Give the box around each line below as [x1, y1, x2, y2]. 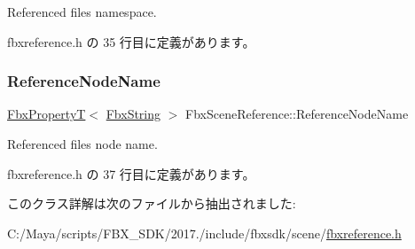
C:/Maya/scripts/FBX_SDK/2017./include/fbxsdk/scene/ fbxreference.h [7, 223, 402, 242]
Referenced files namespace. [7, 3, 157, 20]
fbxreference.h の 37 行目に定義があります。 [7, 164, 255, 183]
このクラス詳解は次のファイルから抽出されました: [7, 194, 296, 213]
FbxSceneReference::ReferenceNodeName [185, 105, 409, 123]
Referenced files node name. [7, 135, 158, 152]
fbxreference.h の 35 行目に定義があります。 [7, 32, 255, 51]
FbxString [106, 105, 161, 123]
